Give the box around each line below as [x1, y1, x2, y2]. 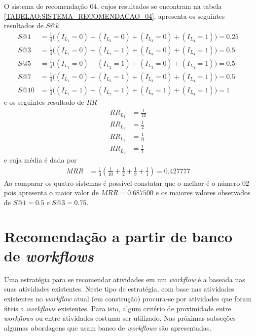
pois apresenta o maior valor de [4, 187, 99, 198]
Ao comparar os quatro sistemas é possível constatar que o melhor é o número [4, 177, 240, 188]
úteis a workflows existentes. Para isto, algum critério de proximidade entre [4, 303, 231, 313]
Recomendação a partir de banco [4, 226, 232, 246]
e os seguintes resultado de [4, 96, 84, 107]
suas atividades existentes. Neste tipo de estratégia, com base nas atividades [4, 284, 234, 294]
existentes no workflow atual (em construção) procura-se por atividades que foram [4, 294, 252, 304]
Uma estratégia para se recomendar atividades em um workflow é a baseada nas [4, 274, 245, 284]
